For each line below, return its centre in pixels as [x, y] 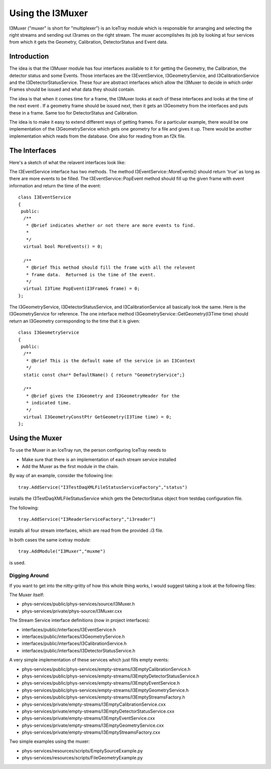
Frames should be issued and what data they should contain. [72, 89]
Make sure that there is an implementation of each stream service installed [99, 459]
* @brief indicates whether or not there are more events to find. [111, 225]
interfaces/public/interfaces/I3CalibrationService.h [74, 643]
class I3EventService [45, 197]
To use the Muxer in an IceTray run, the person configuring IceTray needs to [88, 450]
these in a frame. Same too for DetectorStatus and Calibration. [74, 113]
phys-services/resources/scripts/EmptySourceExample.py [82, 750]
